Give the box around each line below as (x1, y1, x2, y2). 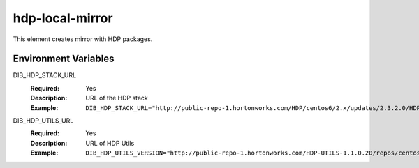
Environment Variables (13, 53, 115, 65)
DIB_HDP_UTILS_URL (13, 116, 74, 125)
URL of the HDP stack (85, 94, 148, 102)
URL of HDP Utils (85, 139, 135, 147)
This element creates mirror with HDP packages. (13, 35, 153, 43)
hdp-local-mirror (13, 10, 113, 26)
